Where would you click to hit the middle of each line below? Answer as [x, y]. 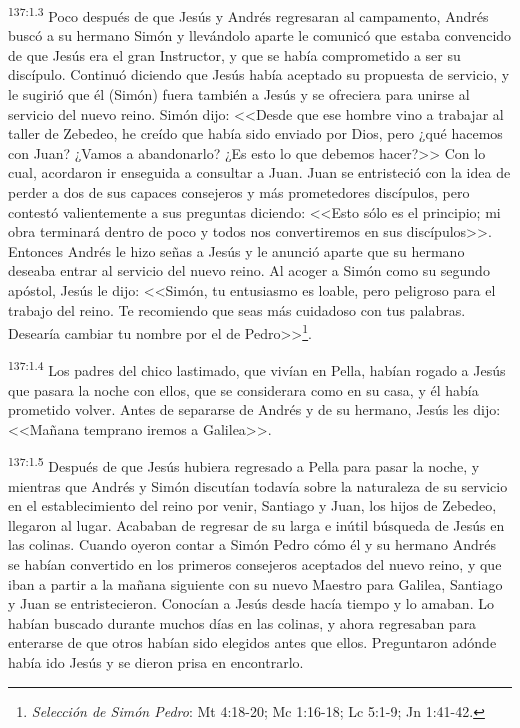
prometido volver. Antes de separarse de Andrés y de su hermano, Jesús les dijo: [254, 409]
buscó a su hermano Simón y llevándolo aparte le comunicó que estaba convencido [260, 35]
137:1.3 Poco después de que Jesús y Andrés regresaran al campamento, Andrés [248, 14]
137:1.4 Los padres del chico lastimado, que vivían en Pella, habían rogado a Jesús [257, 369]
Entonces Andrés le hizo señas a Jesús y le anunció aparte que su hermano [236, 250]
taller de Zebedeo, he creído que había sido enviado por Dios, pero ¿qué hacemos [255, 133]
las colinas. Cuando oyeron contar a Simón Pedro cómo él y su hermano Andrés [252, 544]
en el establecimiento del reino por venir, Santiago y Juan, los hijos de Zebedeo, [252, 505]
